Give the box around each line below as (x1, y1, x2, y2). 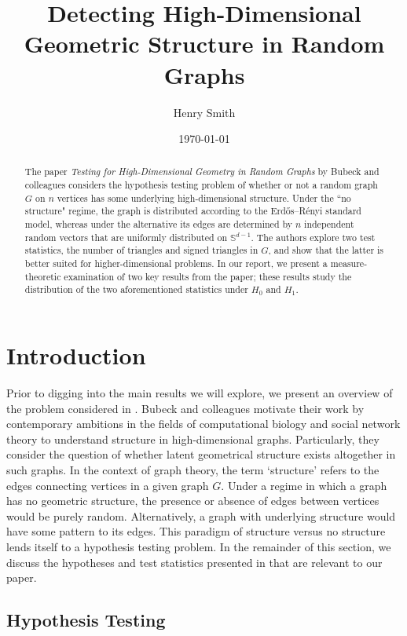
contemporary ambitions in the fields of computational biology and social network (6, 415, 401, 432)
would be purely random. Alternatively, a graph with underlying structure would (6, 507, 396, 524)
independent (304, 217, 354, 231)
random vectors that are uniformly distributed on (24, 230, 228, 243)
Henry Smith (173, 104, 236, 120)
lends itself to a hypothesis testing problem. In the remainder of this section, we (6, 538, 391, 554)
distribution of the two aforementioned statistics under (24, 283, 248, 296)
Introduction (6, 339, 146, 371)
